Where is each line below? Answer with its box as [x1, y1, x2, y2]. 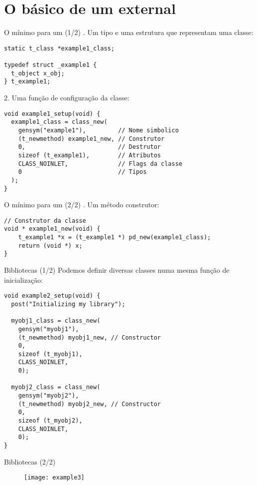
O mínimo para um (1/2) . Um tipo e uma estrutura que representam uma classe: [4, 27, 254, 37]
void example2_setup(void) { [4, 292, 101, 300]
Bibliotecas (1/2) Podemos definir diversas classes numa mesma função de [4, 265, 230, 275]
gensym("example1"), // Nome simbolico [18, 126, 179, 134]
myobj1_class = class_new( [11, 317, 101, 325]
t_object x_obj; [11, 69, 65, 77]
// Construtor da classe [4, 217, 86, 224]
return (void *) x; [18, 242, 83, 249]
